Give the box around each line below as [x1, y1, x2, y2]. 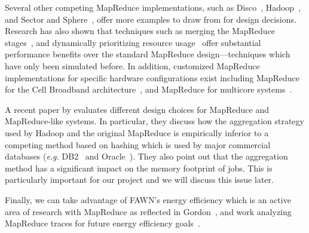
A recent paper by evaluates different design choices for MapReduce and [5, 103, 269, 115]
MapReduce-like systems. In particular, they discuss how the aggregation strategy [5, 115, 304, 127]
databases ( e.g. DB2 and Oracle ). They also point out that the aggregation [5, 150, 288, 163]
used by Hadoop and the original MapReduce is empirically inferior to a [5, 126, 269, 139]
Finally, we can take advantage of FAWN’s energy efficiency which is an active [5, 193, 291, 206]
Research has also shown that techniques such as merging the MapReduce [5, 24, 276, 37]
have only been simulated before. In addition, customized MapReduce [5, 59, 260, 72]
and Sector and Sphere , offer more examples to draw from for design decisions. [5, 13, 296, 25]
